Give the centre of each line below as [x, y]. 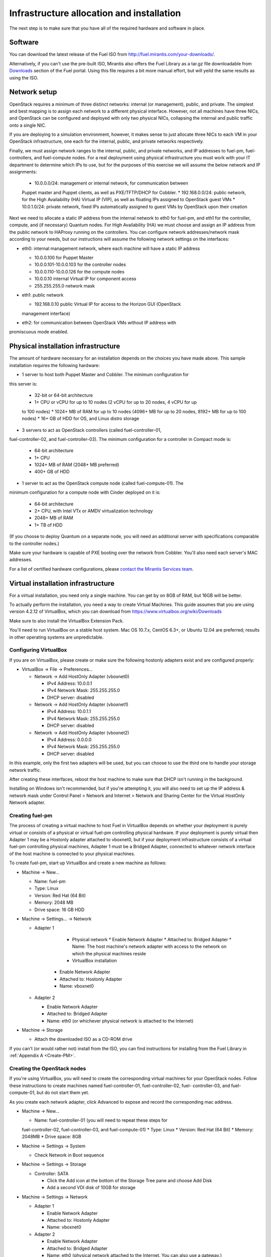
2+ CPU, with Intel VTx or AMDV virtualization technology [94, 511]
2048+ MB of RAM [54, 518]
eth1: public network [43, 295]
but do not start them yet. [63, 1093]
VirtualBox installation [95, 960]
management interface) [46, 313]
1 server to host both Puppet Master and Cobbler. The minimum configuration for [105, 375]
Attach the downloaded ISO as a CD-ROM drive [83, 1039]
